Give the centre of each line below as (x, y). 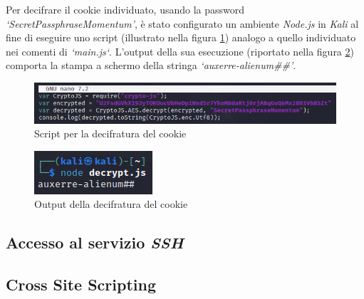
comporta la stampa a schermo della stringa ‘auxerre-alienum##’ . (151, 65)
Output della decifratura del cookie (111, 204)
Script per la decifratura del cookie (110, 133)
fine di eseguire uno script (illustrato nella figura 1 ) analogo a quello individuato (181, 37)
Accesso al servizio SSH (95, 242)
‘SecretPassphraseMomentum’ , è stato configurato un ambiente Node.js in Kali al (182, 23)
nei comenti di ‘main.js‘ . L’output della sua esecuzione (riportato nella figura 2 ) (180, 51)
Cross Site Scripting (81, 284)
